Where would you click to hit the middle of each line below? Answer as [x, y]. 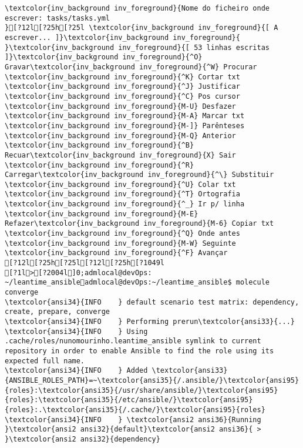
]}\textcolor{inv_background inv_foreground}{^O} [104, 57]
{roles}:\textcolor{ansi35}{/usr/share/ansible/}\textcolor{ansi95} [142, 390]
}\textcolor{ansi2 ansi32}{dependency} [83, 439]
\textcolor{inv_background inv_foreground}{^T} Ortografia [122, 194]
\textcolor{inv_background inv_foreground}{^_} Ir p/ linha [125, 204]
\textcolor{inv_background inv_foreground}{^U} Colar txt [120, 184]
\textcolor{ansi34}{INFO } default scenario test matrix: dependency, [152, 302]
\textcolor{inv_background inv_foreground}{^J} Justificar [122, 87]
